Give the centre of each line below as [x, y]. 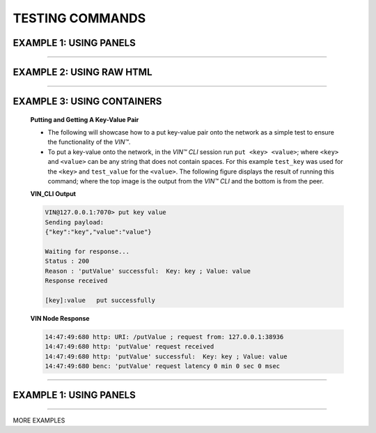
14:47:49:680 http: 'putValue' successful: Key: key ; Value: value [166, 356]
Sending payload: [75, 222]
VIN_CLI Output [53, 194]
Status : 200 [67, 261]
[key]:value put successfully [100, 300]
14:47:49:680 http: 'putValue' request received [130, 347]
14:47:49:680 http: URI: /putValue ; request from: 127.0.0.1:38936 [164, 337]
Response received [76, 281]
